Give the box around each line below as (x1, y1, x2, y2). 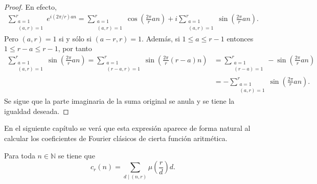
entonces (227, 33, 254, 43)
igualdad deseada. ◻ (4, 105, 69, 116)
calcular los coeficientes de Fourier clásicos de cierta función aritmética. (4, 133, 228, 144)
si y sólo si (59, 33, 92, 43)
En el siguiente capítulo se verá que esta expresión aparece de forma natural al (4, 123, 251, 133)
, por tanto (58, 43, 92, 54)
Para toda (4, 150, 35, 160)
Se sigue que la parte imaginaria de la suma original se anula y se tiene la (4, 96, 235, 106)
